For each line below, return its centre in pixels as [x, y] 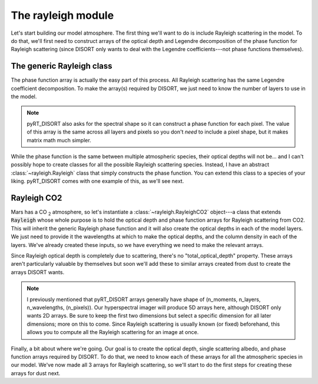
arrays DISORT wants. [38, 272]
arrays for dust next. [36, 373]
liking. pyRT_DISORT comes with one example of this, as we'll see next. [97, 181]
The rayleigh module [62, 15]
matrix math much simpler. [59, 140]
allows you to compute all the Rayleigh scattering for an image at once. [113, 332]
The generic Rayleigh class [62, 66]
